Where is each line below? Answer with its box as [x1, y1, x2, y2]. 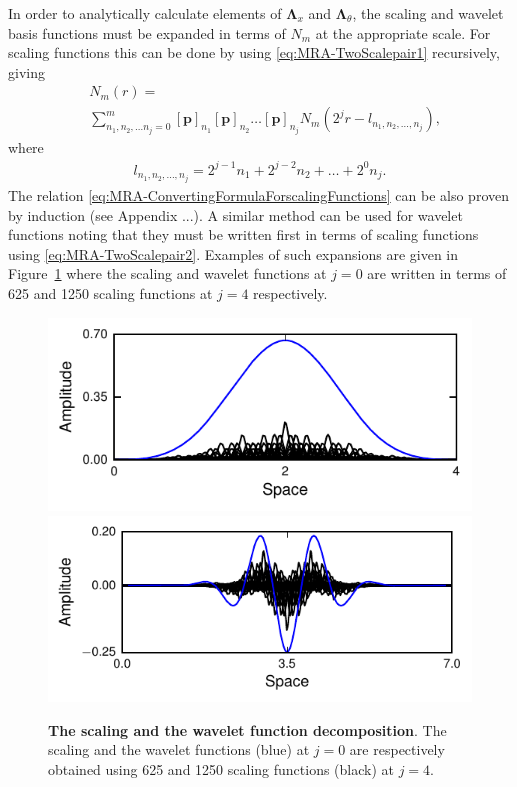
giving [8, 61, 45, 82]
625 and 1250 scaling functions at [8, 283, 213, 304]
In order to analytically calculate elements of [8, 3, 282, 23]
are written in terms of [367, 263, 507, 284]
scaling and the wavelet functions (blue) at [48, 739, 310, 760]
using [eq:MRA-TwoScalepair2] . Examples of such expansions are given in [8, 243, 459, 264]
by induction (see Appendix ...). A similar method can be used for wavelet [8, 204, 463, 225]
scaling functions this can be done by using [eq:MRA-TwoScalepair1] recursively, [8, 42, 500, 63]
